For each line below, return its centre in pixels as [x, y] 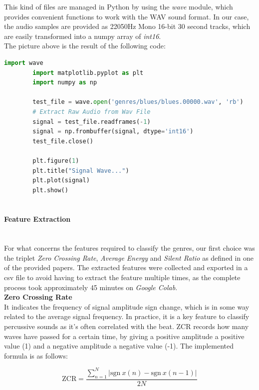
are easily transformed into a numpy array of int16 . [83, 36]
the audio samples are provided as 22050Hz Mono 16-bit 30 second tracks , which [127, 26]
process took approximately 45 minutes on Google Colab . [91, 287]
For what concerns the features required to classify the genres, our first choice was [129, 248]
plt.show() [50, 190]
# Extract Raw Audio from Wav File [92, 112]
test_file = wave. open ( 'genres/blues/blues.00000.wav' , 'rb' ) [138, 102]
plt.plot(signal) [61, 181]
